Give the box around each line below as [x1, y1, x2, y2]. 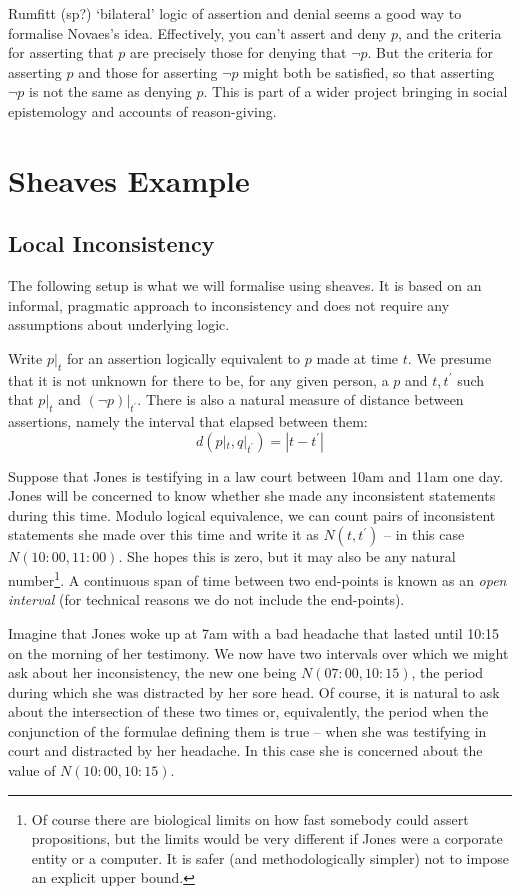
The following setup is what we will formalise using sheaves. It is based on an [8, 275, 482, 296]
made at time [316, 347, 399, 368]
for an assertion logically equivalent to [66, 347, 301, 368]
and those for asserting [78, 61, 218, 82]
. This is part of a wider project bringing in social [203, 81, 508, 102]
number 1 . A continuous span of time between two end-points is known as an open [8, 567, 507, 590]
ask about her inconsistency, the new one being [8, 662, 297, 683]
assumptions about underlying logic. [8, 314, 230, 335]
